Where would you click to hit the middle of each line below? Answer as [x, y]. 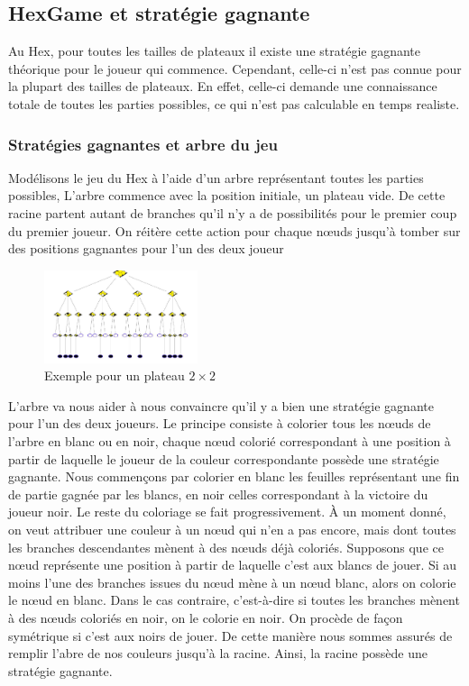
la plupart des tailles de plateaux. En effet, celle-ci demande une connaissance [223, 86]
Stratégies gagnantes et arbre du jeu [143, 144]
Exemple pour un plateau [115, 375]
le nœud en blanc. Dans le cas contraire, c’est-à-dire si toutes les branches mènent [234, 600]
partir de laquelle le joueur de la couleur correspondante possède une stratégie [224, 458]
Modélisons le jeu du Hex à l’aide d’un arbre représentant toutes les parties [216, 177]
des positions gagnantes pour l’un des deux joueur [146, 248]
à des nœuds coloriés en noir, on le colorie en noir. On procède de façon [206, 617]
